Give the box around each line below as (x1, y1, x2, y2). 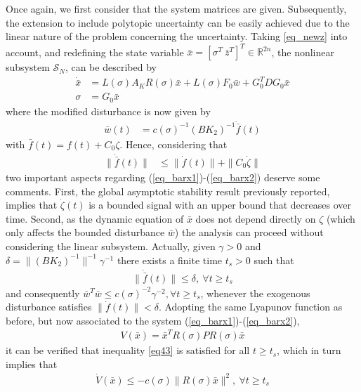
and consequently (6, 285, 80, 300)
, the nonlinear (271, 44, 335, 59)
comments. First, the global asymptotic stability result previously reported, (6, 183, 330, 198)
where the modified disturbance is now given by (6, 103, 211, 118)
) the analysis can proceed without (174, 225, 324, 240)
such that (254, 252, 294, 267)
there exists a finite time (117, 252, 223, 267)
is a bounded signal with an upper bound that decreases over (88, 197, 351, 212)
